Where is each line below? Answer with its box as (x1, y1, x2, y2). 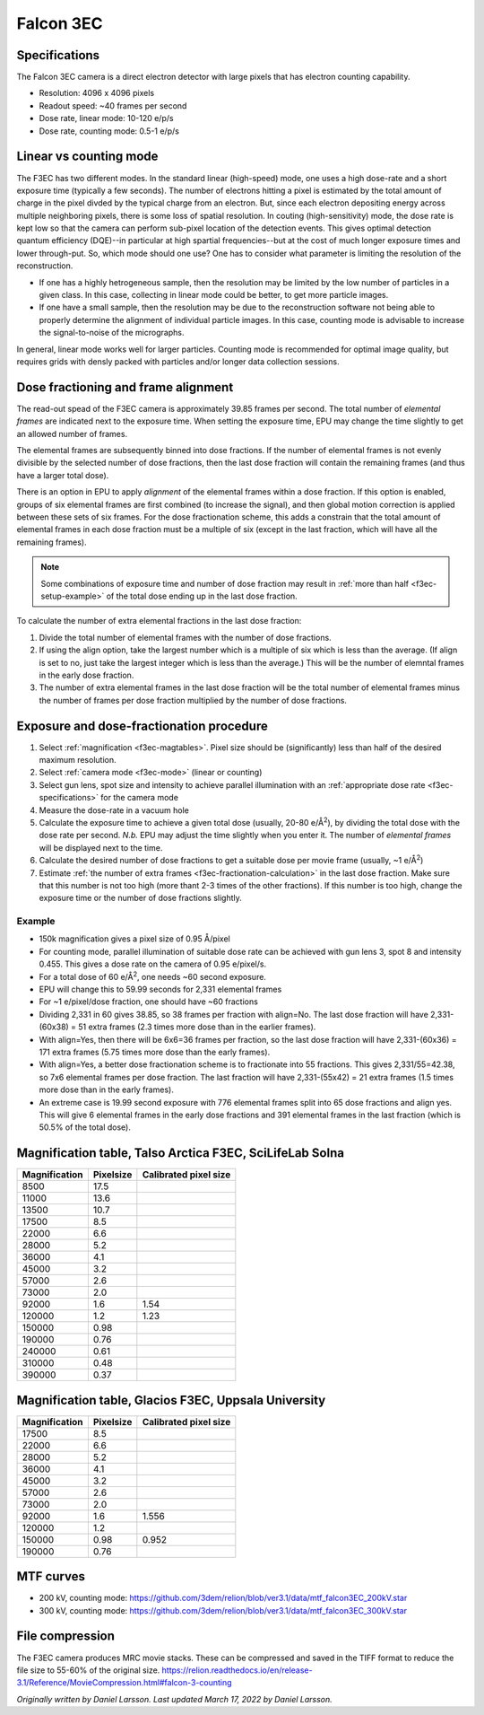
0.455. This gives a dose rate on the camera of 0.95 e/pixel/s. (39, 958, 267, 969)
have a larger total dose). (16, 469, 109, 480)
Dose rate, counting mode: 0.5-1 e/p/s (39, 126, 179, 136)
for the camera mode (99, 792, 179, 803)
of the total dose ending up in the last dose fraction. (106, 591, 298, 601)
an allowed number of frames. (16, 428, 128, 439)
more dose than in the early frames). (39, 1084, 174, 1095)
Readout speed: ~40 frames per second (39, 100, 187, 111)
